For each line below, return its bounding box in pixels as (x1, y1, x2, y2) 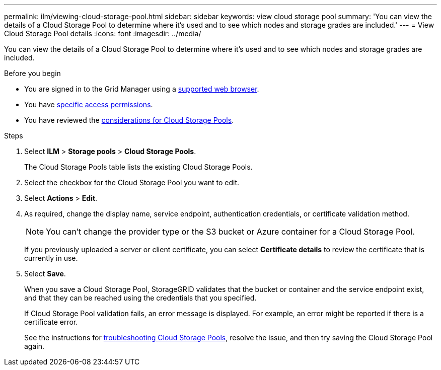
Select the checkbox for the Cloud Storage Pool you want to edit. (24, 178, 240, 187)
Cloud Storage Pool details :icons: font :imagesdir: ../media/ (4, 29, 201, 38)
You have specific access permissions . (24, 100, 153, 109)
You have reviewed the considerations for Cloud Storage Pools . (24, 116, 234, 124)
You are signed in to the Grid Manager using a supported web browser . (24, 85, 259, 93)
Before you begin (4, 69, 61, 78)
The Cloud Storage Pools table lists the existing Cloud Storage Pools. (24, 163, 253, 171)
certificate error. (24, 318, 78, 326)
